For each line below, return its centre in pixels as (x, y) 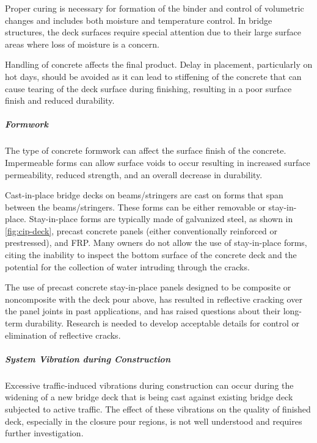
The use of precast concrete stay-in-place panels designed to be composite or (148, 287)
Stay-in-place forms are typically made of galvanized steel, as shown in (161, 219)
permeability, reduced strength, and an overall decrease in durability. (134, 174)
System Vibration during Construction (88, 358)
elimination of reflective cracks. (63, 335)
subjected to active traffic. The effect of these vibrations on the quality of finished (158, 409)
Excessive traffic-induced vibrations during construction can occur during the (149, 385)
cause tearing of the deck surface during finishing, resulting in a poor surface (148, 88)
